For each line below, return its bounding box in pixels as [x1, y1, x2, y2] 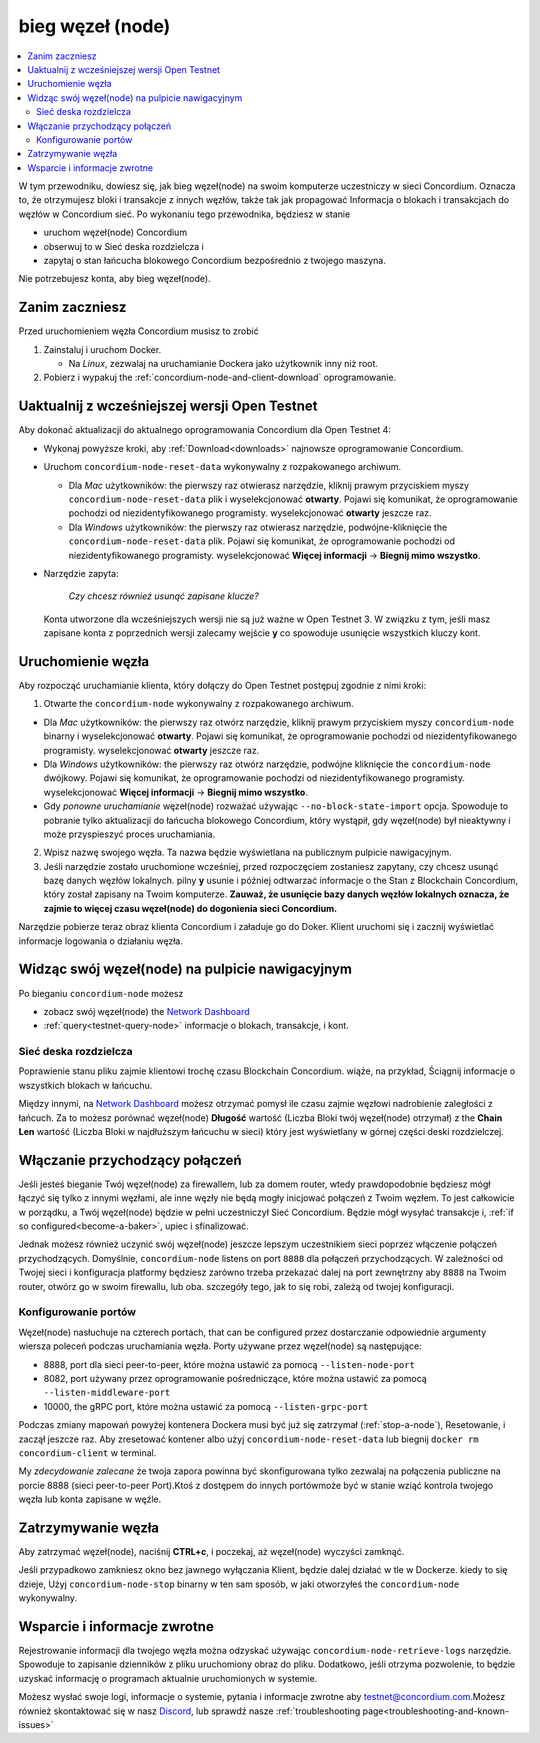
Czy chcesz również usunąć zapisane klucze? [68, 590, 260, 602]
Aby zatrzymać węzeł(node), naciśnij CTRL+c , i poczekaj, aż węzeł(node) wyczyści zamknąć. [18, 1546, 405, 1557]
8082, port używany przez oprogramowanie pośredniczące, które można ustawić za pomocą [43, 1372, 427, 1384]
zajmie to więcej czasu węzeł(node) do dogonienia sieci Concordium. [43, 902, 338, 914]
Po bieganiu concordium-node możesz [18, 987, 184, 999]
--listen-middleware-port [43, 1387, 171, 1399]
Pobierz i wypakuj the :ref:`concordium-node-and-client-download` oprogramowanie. [43, 371, 397, 384]
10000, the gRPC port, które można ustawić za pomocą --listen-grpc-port [43, 1400, 369, 1412]
